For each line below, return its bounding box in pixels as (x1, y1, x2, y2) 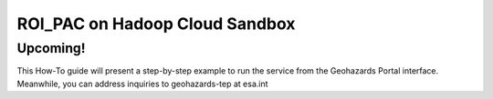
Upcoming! (16, 40, 86, 56)
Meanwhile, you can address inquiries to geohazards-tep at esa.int (16, 78, 268, 89)
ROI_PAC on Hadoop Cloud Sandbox (16, 14, 296, 34)
